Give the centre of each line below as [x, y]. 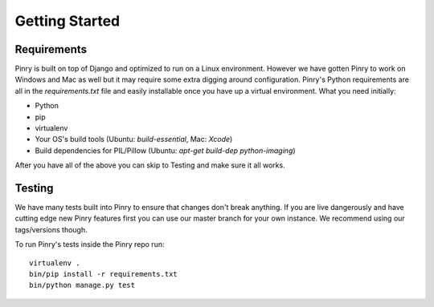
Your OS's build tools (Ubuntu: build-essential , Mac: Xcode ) [134, 139]
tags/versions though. [51, 229]
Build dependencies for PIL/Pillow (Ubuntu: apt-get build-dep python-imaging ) [166, 150]
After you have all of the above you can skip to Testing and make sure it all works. [150, 165]
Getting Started [68, 21]
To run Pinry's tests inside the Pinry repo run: [90, 244]
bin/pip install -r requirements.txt [104, 274]
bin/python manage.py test [82, 285]
